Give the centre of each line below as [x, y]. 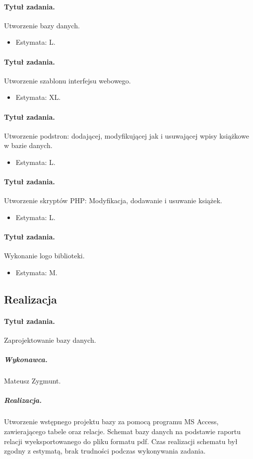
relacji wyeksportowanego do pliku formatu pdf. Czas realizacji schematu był [121, 441]
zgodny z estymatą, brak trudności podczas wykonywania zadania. [105, 451]
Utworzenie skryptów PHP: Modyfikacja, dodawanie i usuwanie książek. [113, 200]
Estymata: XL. [38, 97]
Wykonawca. [26, 359]
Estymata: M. [36, 272]
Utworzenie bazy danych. [42, 25]
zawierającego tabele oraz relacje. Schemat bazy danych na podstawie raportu [123, 431]
